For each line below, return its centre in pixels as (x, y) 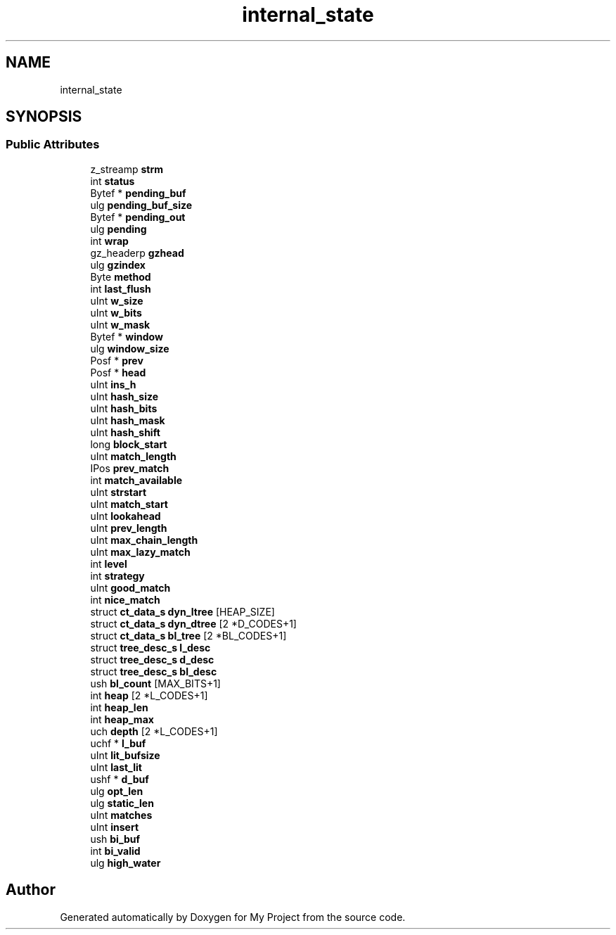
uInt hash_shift (125, 432)
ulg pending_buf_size (141, 205)
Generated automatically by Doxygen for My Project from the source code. (233, 917)
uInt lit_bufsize (125, 755)
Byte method (121, 276)
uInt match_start (129, 504)
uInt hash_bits (124, 408)
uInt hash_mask (128, 420)
